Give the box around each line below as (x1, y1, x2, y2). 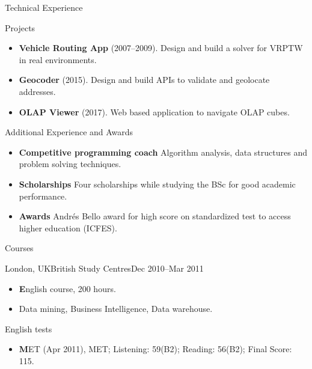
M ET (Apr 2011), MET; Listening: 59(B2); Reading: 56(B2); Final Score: (19, 343, 292, 355)
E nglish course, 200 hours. (19, 282, 116, 294)
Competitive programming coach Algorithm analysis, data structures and (19, 145, 307, 158)
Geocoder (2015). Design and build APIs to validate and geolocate (19, 73, 270, 86)
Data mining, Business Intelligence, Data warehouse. (19, 302, 213, 315)
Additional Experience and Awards (5, 126, 133, 138)
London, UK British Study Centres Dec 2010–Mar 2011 (5, 261, 204, 274)
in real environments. (19, 53, 97, 66)
